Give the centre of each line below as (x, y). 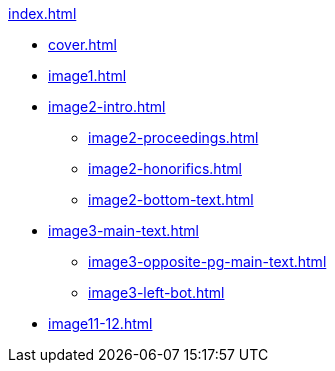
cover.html (82, 44)
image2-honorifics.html (165, 168)
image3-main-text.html (123, 230)
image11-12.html (100, 323)
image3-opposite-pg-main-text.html (207, 261)
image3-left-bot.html (156, 292)
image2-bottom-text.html (171, 199)
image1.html (87, 75)
